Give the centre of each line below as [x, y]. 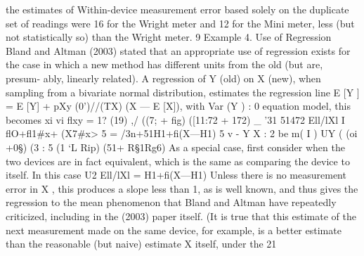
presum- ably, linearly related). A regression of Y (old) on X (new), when [163, 78]
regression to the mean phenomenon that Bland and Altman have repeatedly [171, 202]
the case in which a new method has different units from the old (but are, [164, 64]
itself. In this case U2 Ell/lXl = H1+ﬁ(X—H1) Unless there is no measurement [176, 175]
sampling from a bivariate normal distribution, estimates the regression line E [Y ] [183, 92]
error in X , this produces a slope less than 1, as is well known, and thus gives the [182, 188]
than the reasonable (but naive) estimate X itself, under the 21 [141, 244]
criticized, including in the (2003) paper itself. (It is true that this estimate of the [181, 216]
